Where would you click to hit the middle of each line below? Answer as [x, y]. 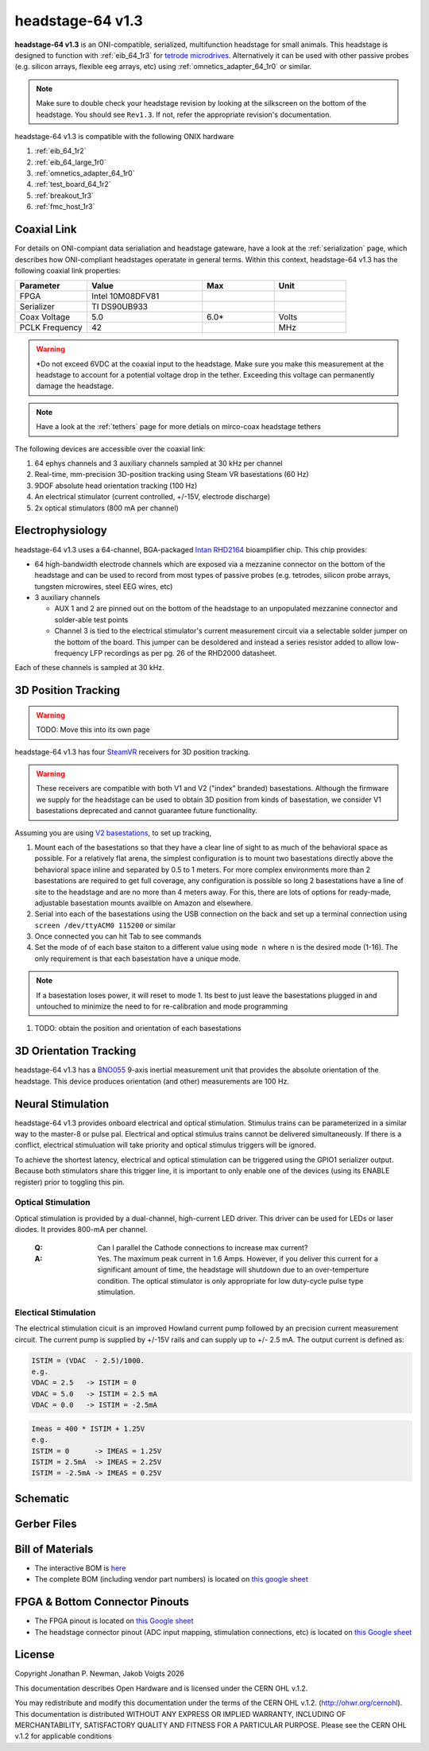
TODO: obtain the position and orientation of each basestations [138, 1029]
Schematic [42, 1498]
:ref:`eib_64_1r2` [60, 151]
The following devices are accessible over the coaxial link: [110, 448]
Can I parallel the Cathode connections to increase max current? [203, 1247]
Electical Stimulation [55, 1312]
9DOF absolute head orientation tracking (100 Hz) [116, 486]
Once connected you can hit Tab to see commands [118, 936]
